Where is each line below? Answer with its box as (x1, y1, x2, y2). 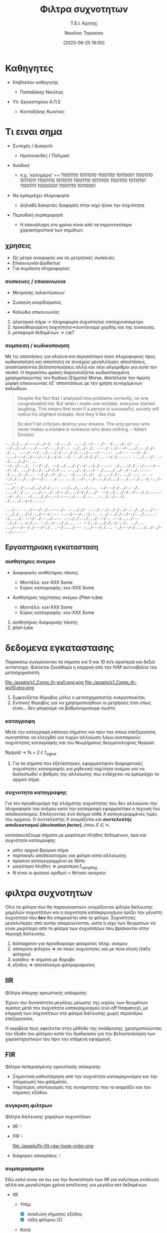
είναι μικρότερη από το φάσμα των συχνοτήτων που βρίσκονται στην (5, 925, 149, 931)
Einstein (17, 431, 34, 438)
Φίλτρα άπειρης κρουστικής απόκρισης (5, 990, 87, 996)
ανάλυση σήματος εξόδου (27, 1211, 82, 1217)
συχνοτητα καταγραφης (5, 788, 67, 796)
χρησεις (5, 241, 31, 250)
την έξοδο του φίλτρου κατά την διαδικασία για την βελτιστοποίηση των (5, 1030, 156, 1036)
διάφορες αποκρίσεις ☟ (12, 1153, 61, 1159)
